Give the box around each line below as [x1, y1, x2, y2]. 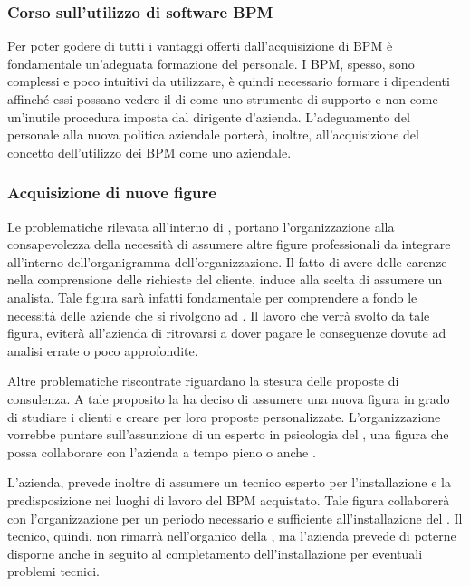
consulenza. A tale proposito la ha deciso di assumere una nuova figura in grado [7, 389, 450, 408]
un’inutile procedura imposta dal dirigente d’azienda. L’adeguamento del [7, 107, 410, 126]
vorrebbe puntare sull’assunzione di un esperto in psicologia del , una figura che [7, 425, 449, 444]
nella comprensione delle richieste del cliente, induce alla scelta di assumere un [7, 270, 443, 289]
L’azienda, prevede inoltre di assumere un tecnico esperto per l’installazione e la [7, 473, 451, 492]
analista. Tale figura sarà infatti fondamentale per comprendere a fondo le [7, 287, 417, 306]
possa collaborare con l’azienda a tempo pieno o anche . [7, 442, 316, 461]
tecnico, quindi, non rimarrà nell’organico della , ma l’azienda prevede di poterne [7, 526, 456, 545]
